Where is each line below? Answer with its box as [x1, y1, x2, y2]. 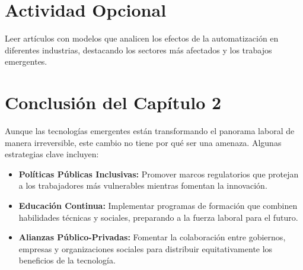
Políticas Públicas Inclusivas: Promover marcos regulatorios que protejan [18, 167, 299, 180]
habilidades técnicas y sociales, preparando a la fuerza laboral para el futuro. [18, 211, 298, 223]
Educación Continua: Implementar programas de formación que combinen [18, 199, 298, 211]
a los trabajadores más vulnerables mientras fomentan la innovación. [18, 179, 267, 192]
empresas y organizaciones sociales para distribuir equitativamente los [18, 242, 273, 255]
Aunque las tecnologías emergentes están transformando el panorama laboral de [5, 125, 295, 137]
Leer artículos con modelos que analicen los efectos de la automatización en [5, 32, 279, 45]
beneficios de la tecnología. [18, 254, 116, 266]
